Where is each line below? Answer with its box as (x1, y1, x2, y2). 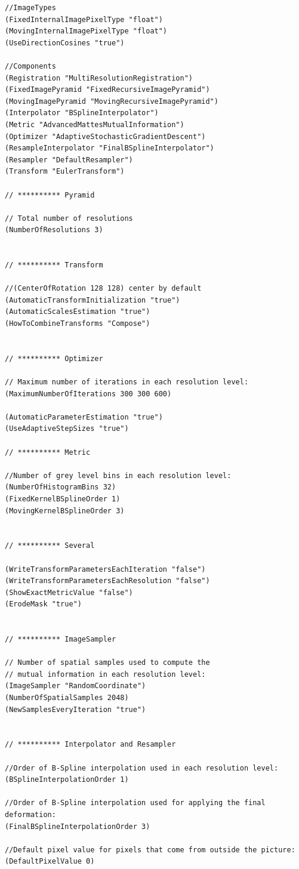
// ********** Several (5, 541, 95, 550)
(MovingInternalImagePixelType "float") (5, 27, 168, 36)
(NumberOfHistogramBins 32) (5, 483, 116, 492)
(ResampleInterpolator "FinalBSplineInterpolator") (5, 144, 214, 153)
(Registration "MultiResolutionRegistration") (5, 73, 193, 82)
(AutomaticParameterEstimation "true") (5, 412, 163, 421)
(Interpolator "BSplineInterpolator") (5, 109, 159, 118)
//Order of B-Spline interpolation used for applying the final (5, 799, 266, 808)
